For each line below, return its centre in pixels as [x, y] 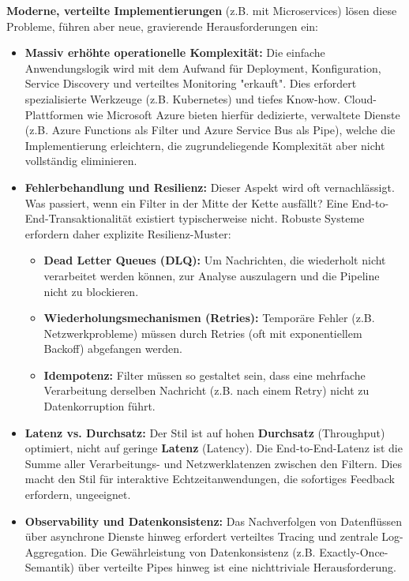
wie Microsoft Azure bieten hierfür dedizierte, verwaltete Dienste [244, 114]
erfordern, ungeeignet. [78, 495]
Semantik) [50, 567]
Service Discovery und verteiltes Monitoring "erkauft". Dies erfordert [191, 83]
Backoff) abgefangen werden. [113, 349]
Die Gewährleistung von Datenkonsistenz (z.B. [203, 551]
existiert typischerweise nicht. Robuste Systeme [250, 218]
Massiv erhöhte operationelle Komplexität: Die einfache [175, 52]
